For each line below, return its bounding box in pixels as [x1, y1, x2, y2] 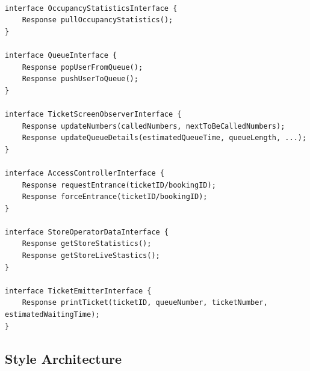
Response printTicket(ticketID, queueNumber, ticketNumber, [22, 298, 268, 307]
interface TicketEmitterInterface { [5, 286, 152, 295]
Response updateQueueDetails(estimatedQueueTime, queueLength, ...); [22, 133, 307, 143]
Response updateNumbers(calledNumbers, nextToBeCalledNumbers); [22, 121, 285, 130]
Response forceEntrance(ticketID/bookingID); [22, 192, 208, 201]
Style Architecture [5, 349, 122, 367]
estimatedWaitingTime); [5, 310, 100, 319]
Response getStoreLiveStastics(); [22, 251, 160, 260]
